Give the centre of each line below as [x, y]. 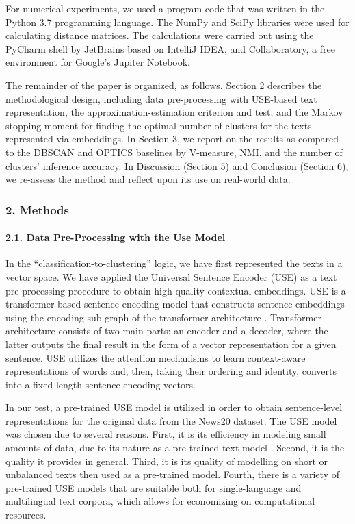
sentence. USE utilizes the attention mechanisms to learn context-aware [156, 357]
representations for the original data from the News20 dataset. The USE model [171, 420]
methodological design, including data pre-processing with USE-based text [161, 98]
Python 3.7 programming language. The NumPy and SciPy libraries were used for [177, 22]
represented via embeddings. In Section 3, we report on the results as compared [172, 139]
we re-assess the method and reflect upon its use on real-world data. [148, 179]
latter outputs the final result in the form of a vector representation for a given [171, 344]
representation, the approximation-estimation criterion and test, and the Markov [174, 112]
